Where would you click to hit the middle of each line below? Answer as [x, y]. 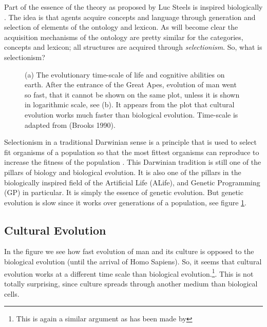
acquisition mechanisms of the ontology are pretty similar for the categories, [124, 37]
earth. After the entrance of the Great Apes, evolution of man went [131, 84]
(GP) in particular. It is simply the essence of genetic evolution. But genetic [124, 192]
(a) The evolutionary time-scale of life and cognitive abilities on [125, 74]
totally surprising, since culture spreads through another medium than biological [131, 283]
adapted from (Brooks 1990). [70, 124]
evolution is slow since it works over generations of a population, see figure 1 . [125, 202]
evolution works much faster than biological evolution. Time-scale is [131, 114]
